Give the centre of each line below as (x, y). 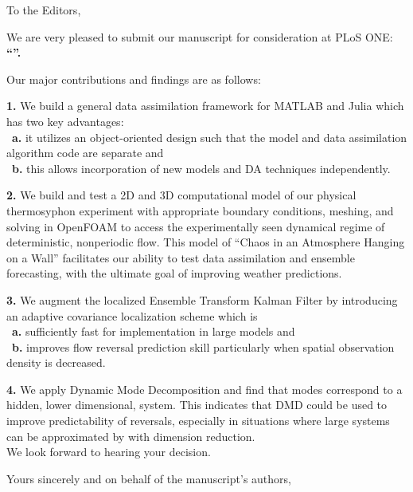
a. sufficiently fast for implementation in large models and (154, 331)
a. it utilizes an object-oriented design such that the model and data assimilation (210, 137)
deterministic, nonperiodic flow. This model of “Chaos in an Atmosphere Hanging (206, 242)
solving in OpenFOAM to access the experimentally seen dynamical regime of (196, 226)
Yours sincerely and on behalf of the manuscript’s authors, (149, 478)
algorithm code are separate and (85, 153)
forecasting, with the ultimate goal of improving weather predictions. (174, 273)
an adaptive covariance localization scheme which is (132, 315)
